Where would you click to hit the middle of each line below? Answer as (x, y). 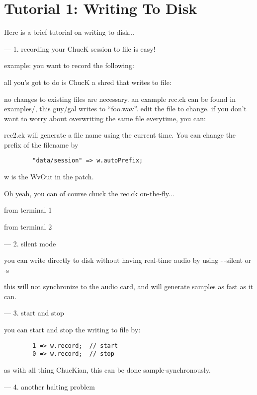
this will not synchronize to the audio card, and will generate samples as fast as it (129, 286)
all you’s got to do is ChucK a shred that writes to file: (88, 82)
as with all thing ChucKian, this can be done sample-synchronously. (107, 369)
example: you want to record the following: (69, 65)
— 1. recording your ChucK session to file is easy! (80, 48)
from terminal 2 (28, 226)
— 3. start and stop (34, 313)
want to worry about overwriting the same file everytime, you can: (105, 118)
